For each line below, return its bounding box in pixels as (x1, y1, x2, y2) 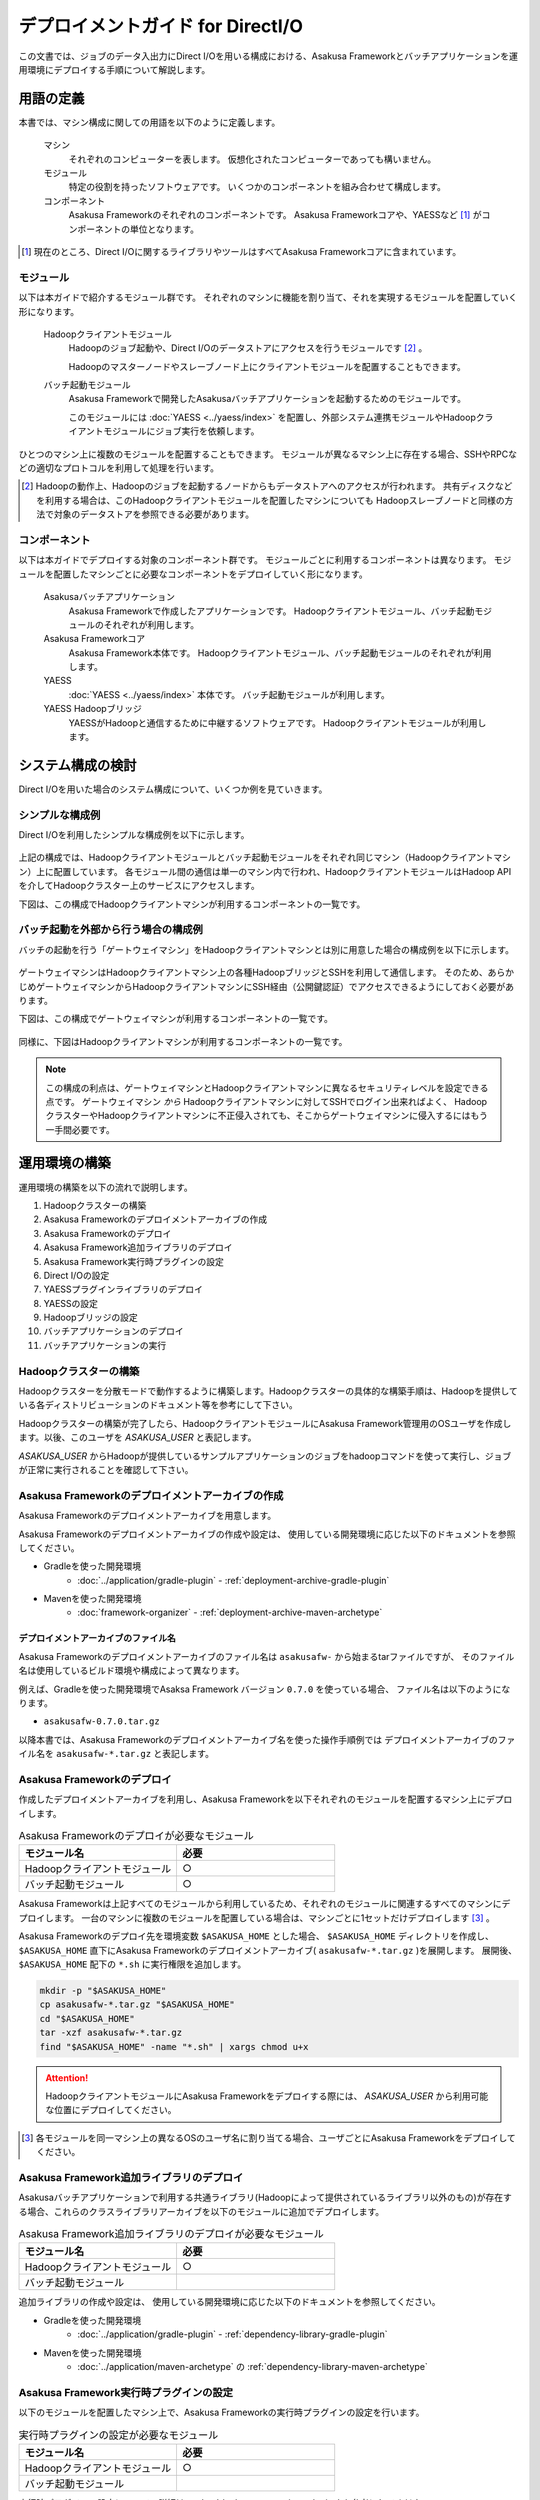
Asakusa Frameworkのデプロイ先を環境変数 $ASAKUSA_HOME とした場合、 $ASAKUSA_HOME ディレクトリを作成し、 (18, 1930, 494, 1942)
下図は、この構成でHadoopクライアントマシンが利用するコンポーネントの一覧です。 (18, 898, 366, 910)
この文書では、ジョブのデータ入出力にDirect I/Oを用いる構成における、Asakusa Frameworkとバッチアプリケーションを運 (18, 50, 519, 62)
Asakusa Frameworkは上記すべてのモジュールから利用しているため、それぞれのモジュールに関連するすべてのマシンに (18, 1898, 502, 1910)
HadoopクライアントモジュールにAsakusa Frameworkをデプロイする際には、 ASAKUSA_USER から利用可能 (45, 2090, 489, 2102)
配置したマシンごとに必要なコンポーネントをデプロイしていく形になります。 (53, 568, 369, 580)
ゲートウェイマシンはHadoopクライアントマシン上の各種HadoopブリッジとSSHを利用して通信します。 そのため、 (18, 966, 489, 979)
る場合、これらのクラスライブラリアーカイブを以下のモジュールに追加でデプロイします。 (18, 2205, 385, 2217)
